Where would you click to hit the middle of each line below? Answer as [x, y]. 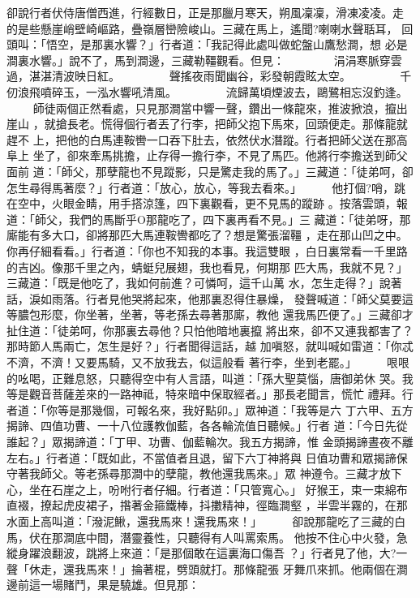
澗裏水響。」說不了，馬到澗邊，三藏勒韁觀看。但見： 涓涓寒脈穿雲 [204, 60]
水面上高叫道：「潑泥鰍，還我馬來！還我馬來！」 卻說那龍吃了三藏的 [201, 521]
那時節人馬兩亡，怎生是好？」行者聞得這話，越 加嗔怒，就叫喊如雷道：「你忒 [210, 346]
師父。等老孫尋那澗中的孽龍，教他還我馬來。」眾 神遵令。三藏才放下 [221, 473]
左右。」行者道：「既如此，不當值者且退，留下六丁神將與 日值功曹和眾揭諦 [201, 457]
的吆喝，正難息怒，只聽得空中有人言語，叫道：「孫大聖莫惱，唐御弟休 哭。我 [210, 378]
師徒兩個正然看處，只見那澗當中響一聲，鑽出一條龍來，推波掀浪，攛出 [220, 108]
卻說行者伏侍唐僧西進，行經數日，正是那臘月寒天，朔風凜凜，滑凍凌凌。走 [205, 12]
